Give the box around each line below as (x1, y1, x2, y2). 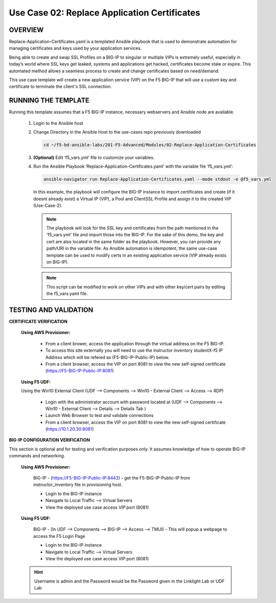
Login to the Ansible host (33, 120, 84, 126)
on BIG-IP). (46, 259, 69, 265)
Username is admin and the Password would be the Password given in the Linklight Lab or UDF (34, 578, 225, 584)
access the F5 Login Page (33, 533, 86, 539)
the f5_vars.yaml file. (46, 291, 88, 296)
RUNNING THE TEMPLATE (9, 96, 89, 104)
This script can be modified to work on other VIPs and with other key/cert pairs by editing (46, 284, 225, 290)
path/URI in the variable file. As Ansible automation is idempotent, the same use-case (46, 245, 217, 251)
